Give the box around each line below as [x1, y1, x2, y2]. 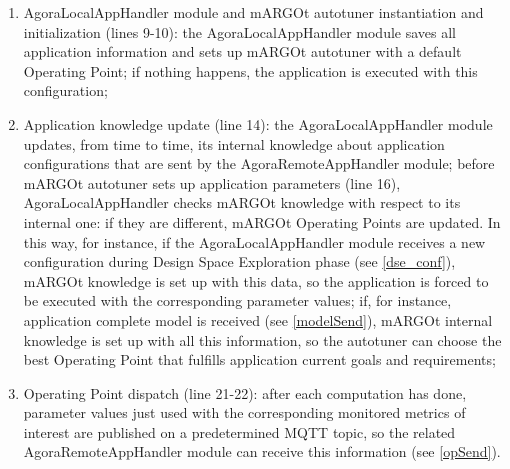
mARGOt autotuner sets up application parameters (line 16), [23, 172, 401, 193]
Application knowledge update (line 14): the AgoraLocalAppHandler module [23, 113, 493, 134]
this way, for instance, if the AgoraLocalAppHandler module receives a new [23, 231, 486, 252]
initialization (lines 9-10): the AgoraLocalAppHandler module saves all [23, 21, 456, 42]
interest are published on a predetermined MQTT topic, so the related [23, 421, 456, 442]
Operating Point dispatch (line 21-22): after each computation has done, [23, 382, 467, 403]
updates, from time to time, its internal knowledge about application [23, 133, 445, 154]
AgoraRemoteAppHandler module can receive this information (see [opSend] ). [23, 441, 501, 462]
